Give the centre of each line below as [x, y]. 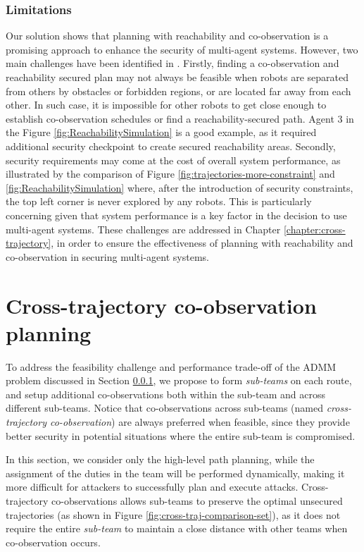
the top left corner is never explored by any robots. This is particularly [159, 201]
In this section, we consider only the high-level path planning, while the [160, 459]
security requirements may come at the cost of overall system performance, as [173, 160]
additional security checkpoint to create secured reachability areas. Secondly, [171, 146]
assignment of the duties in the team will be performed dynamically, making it [175, 473]
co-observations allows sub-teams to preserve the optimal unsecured [197, 500]
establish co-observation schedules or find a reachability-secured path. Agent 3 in [180, 118]
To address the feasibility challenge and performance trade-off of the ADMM [171, 366]
